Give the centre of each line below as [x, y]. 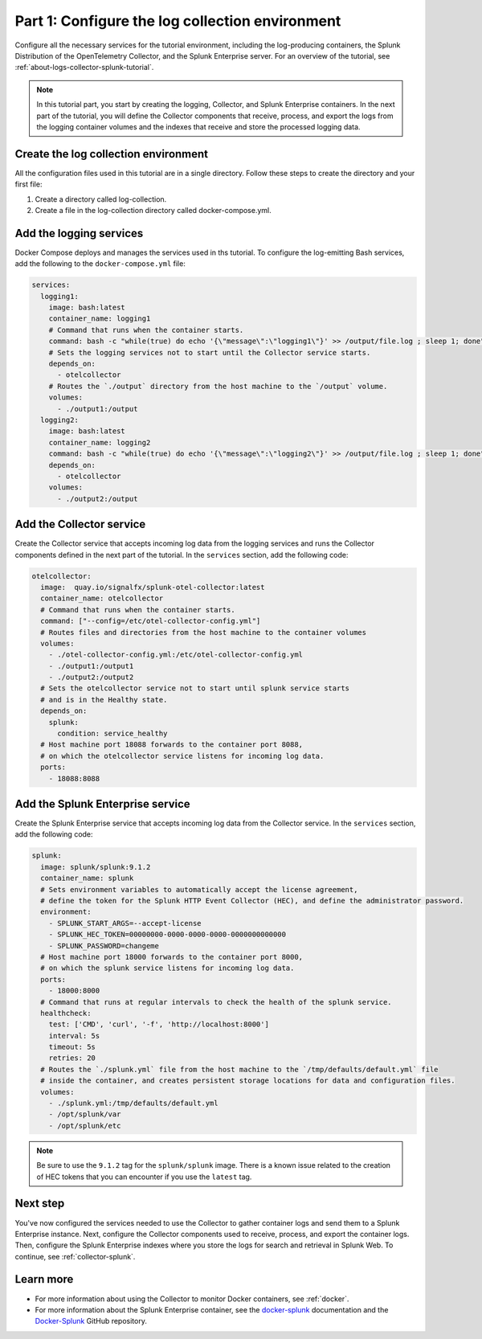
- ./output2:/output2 [91, 678]
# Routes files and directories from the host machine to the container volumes [204, 632]
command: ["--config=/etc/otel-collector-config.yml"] [151, 621]
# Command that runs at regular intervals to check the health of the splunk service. [216, 1002]
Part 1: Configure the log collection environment [178, 21]
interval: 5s [74, 1036]
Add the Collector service [80, 524]
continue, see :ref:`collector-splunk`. [75, 1256]
